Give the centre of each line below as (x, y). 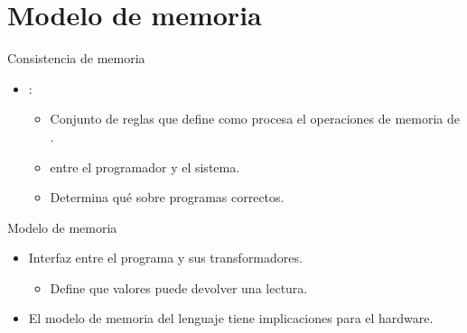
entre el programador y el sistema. (145, 166)
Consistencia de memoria (76, 58)
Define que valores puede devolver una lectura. (179, 287)
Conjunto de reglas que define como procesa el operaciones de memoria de (255, 119)
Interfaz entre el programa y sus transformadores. (165, 258)
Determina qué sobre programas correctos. (167, 197)
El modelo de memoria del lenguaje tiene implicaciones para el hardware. (231, 318)
